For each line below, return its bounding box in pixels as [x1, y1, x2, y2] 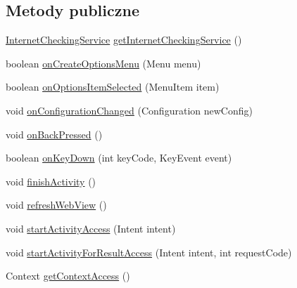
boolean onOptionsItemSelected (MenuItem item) [6, 79, 220, 94]
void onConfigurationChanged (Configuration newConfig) [6, 103, 253, 117]
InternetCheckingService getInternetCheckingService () [6, 32, 242, 47]
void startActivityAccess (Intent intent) [6, 221, 176, 235]
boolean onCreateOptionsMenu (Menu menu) [6, 55, 201, 70]
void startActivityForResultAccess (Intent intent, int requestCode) [6, 244, 292, 259]
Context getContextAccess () [6, 268, 130, 283]
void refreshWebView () [6, 197, 107, 212]
